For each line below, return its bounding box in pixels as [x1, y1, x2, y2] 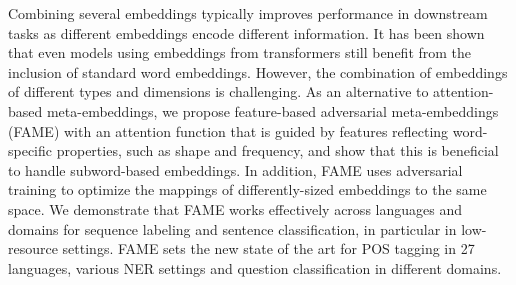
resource [8, 238, 58, 259]
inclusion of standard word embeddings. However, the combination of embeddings [8, 61, 508, 82]
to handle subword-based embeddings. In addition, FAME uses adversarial [8, 159, 463, 180]
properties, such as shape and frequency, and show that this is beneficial [56, 140, 499, 161]
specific [8, 140, 53, 161]
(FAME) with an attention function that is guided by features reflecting [8, 120, 449, 141]
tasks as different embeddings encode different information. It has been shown [8, 22, 485, 43]
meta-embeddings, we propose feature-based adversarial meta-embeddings [46, 100, 499, 121]
